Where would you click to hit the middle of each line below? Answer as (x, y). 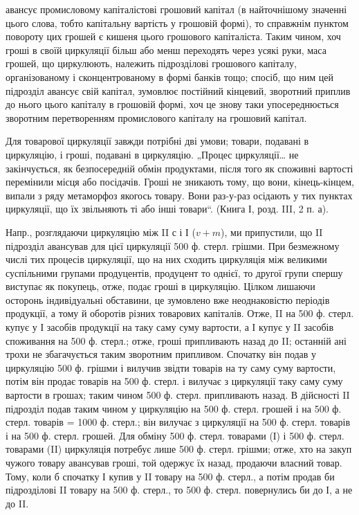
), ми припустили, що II (272, 232)
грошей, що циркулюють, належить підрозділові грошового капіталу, (151, 63)
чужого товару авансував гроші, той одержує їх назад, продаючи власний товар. (174, 462)
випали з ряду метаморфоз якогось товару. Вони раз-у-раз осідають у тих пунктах (179, 195)
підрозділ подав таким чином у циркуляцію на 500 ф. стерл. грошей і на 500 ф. (174, 408)
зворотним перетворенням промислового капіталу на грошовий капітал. (156, 117)
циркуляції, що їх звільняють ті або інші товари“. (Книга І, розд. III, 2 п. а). (167, 209)
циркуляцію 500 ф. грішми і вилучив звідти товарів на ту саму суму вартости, (171, 367)
